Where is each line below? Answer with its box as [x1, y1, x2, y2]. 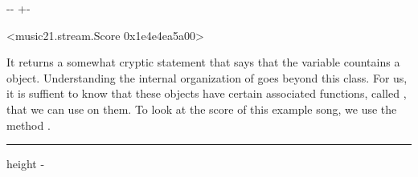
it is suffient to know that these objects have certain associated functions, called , [6, 85, 407, 102]
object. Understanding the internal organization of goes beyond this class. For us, [6, 69, 408, 86]
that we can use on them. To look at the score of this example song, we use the [6, 100, 397, 117]
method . [6, 116, 51, 133]
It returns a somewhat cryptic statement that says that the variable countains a [6, 54, 400, 70]
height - [6, 155, 45, 172]
